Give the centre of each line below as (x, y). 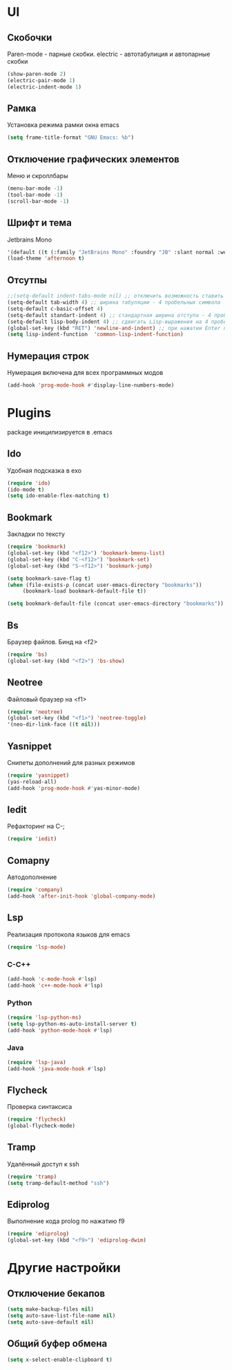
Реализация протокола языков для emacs (69, 934)
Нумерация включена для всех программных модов (85, 373)
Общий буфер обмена (57, 1344)
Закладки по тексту (36, 534)
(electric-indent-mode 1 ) (44, 87)
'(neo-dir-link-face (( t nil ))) (54, 725)
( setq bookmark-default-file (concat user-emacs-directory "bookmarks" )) (116, 604)
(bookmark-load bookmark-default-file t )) (85, 591)
